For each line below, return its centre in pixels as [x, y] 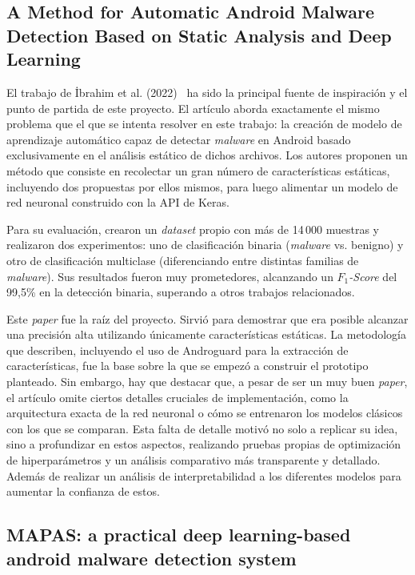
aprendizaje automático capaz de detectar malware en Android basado [179, 139]
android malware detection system [152, 558]
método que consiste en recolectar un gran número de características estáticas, [198, 170]
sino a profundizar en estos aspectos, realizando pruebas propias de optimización [204, 444]
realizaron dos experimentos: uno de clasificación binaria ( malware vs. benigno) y [205, 245]
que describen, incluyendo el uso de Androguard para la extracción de [178, 350]
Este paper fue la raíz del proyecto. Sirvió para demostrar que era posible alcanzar [207, 318]
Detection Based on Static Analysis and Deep [199, 35]
